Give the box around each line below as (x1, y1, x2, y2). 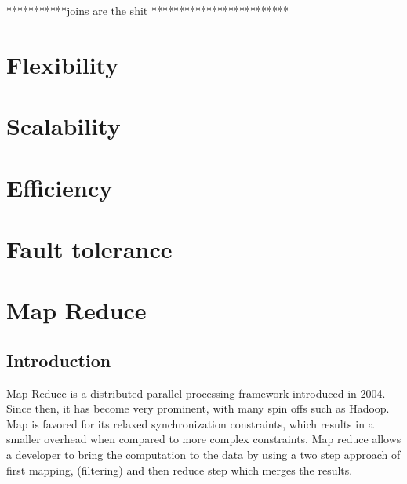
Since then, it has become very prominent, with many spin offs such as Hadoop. (6, 400, 390, 417)
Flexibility (6, 48, 119, 80)
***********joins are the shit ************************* (6, 2, 289, 18)
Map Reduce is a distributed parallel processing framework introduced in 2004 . (6, 384, 386, 401)
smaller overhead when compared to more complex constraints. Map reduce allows (6, 431, 402, 447)
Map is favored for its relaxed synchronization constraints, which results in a (6, 415, 374, 431)
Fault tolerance (6, 232, 173, 264)
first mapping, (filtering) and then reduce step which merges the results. (6, 461, 353, 478)
